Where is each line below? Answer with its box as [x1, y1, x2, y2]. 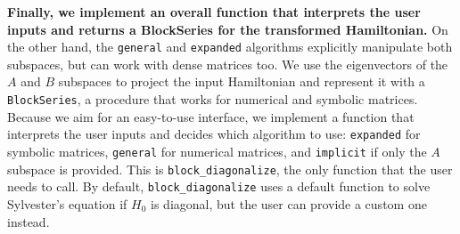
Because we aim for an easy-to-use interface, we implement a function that [7, 107, 415, 125]
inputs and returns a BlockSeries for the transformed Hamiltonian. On [7, 20, 448, 38]
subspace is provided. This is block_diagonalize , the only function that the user [7, 159, 453, 178]
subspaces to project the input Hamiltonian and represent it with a [58, 72, 425, 91]
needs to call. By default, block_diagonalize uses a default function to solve [7, 177, 431, 196]
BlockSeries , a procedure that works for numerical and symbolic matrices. [7, 90, 418, 109]
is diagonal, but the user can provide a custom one [151, 194, 427, 213]
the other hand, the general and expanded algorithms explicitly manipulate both [7, 37, 453, 56]
